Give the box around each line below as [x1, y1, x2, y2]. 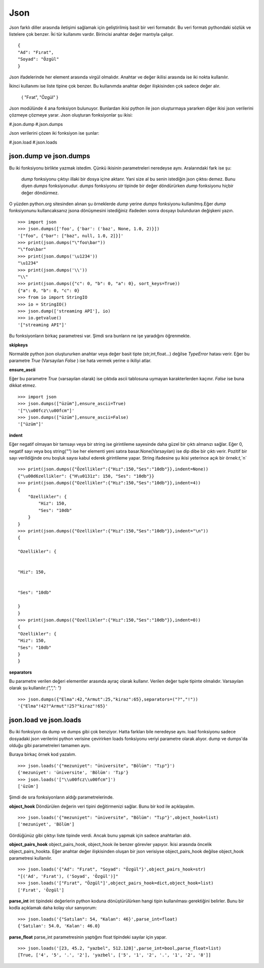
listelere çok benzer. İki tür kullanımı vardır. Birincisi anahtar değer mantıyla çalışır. [9, 31, 174, 37]
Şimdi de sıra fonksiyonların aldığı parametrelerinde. [9, 794, 114, 800]
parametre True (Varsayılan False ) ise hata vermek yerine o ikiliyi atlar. [9, 358, 152, 363]
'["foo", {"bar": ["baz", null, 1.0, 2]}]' [18, 233, 124, 239]
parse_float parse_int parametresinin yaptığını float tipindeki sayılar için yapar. [9, 934, 167, 940]
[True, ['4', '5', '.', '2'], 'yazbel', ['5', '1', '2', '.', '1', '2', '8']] [18, 952, 211, 958]
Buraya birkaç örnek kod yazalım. [9, 751, 77, 757]
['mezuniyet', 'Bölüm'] [18, 822, 75, 827]
